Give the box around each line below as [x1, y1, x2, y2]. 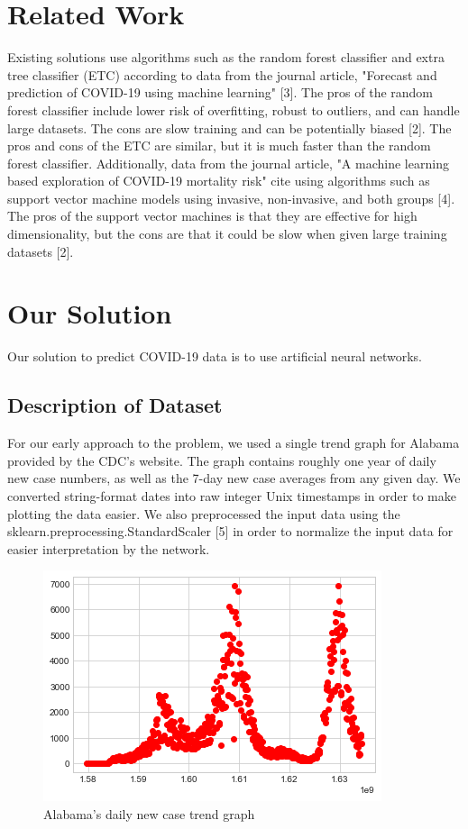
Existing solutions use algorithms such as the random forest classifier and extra [7, 48, 445, 67]
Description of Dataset [7, 391, 223, 419]
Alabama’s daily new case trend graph [43, 804, 255, 823]
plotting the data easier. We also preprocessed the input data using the [7, 504, 400, 523]
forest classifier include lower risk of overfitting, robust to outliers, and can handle [7, 100, 460, 119]
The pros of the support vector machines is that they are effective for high [7, 206, 418, 225]
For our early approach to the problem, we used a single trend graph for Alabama [7, 433, 460, 452]
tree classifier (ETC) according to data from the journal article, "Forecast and [7, 65, 437, 84]
